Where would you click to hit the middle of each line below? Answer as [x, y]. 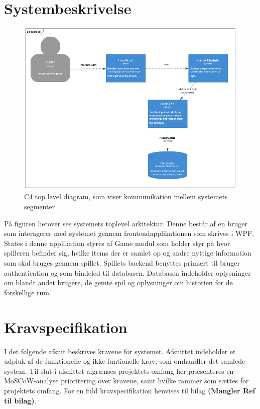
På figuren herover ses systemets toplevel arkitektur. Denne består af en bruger [126, 223]
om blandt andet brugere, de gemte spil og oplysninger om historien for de [118, 282]
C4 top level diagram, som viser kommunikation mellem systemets [126, 196]
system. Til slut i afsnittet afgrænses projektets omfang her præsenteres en [119, 371]
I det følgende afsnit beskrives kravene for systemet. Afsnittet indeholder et [120, 351]
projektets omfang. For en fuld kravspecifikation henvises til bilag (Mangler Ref [130, 390]
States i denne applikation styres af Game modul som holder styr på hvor [117, 243]
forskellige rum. [28, 292]
